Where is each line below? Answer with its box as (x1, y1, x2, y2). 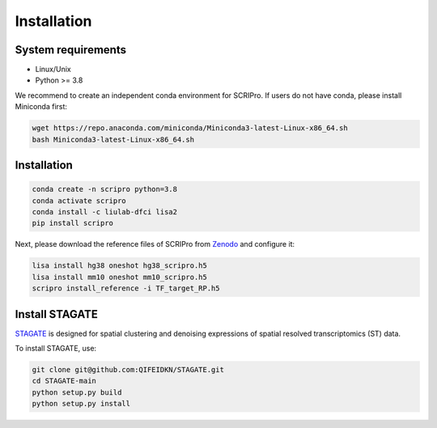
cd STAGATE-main (32, 376, 97, 386)
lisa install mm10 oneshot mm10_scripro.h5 (32, 272, 208, 282)
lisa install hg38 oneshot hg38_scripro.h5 (32, 261, 208, 270)
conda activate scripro (32, 196, 127, 206)
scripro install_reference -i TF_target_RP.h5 (32, 284, 220, 293)
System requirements (15, 43, 127, 57)
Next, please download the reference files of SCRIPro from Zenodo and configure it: (15, 239, 295, 249)
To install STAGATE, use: (15, 344, 97, 354)
